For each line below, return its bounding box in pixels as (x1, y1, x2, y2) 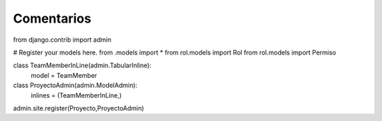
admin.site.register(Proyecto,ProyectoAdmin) (13, 103, 144, 113)
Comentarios (13, 11, 92, 26)
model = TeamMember (30, 71, 98, 79)
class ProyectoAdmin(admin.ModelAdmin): (13, 81, 138, 90)
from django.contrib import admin (13, 35, 112, 44)
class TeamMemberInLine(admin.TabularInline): (13, 61, 152, 70)
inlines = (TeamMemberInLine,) (30, 91, 122, 99)
